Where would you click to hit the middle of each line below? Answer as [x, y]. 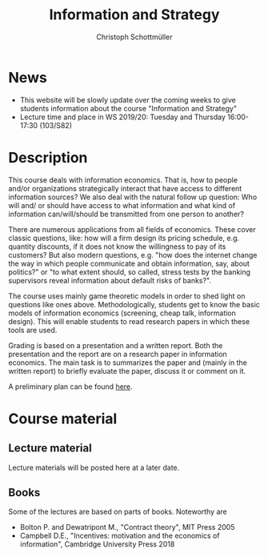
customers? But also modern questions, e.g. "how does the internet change [133, 254]
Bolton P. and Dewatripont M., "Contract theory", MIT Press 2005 [127, 527]
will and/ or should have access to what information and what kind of [122, 205]
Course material [63, 419]
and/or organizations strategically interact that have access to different [125, 188]
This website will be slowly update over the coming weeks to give [128, 100]
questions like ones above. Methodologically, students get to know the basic [134, 304]
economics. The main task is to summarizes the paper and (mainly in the [128, 363]
